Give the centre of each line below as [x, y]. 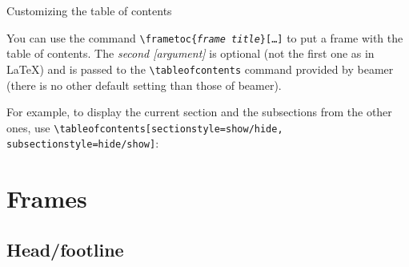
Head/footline [65, 249]
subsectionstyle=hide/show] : [83, 143]
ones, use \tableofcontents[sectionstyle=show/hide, [145, 127]
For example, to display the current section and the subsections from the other [199, 112]
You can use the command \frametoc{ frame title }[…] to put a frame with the [205, 37]
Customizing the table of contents [89, 10]
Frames [47, 198]
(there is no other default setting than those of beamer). [144, 85]
